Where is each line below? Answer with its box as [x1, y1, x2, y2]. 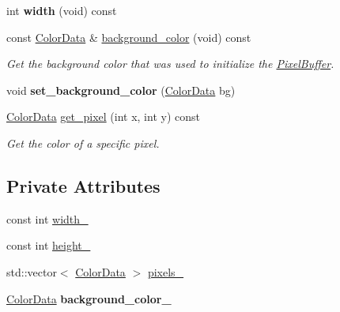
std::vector [6, 263, 57, 280]
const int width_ [6, 210, 89, 227]
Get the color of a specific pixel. [6, 134, 160, 151]
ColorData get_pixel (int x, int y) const [6, 108, 200, 125]
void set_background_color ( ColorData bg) [6, 81, 236, 98]
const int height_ [6, 237, 91, 254]
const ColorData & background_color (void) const [6, 28, 251, 45]
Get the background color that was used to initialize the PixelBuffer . [6, 55, 334, 72]
